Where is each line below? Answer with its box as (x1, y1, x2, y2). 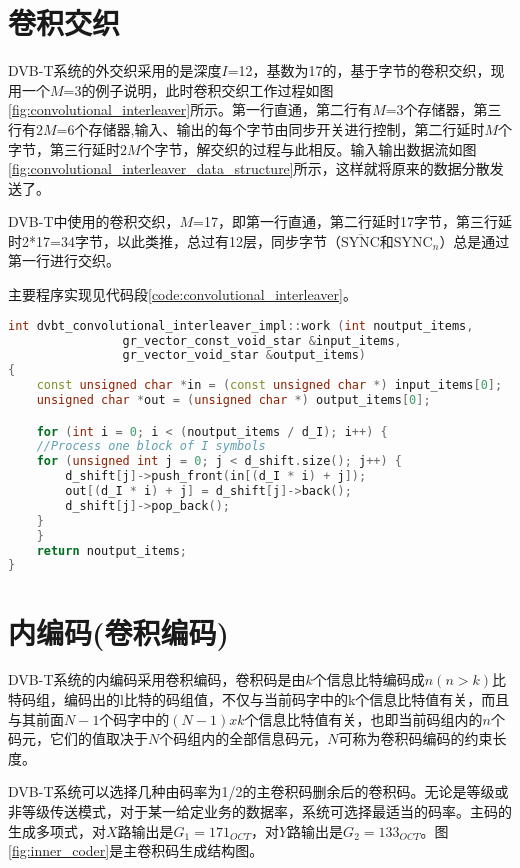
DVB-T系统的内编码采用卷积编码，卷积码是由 (8, 669, 306, 690)
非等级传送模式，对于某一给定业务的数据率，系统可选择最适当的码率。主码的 (8, 801, 512, 821)
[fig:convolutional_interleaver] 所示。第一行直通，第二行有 (8, 99, 373, 120)
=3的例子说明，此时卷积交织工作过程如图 (63, 79, 334, 100)
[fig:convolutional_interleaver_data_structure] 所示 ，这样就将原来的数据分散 (8, 158, 490, 179)
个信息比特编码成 (312, 669, 425, 690)
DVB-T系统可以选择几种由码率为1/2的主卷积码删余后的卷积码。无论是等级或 (8, 781, 509, 802)
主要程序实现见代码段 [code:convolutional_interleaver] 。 (8, 284, 357, 305)
